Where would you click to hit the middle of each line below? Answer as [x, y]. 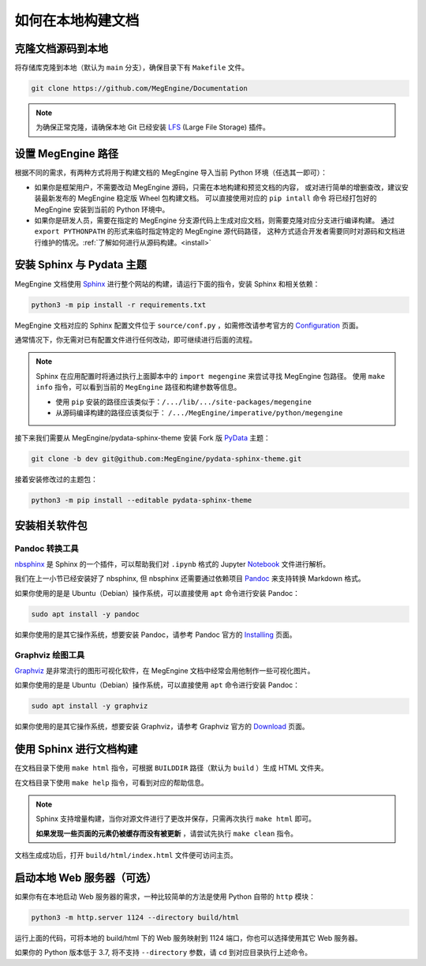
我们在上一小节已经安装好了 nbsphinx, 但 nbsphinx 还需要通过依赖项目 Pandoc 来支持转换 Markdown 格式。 [190, 578]
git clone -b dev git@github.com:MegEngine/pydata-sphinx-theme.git [166, 459]
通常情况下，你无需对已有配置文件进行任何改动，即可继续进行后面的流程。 [135, 339]
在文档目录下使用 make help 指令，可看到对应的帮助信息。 [111, 782]
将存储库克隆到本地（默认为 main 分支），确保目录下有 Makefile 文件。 [131, 68]
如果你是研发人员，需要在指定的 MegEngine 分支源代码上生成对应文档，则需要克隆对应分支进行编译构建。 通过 [215, 220]
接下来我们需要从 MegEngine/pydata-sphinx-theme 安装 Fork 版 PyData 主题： [143, 438]
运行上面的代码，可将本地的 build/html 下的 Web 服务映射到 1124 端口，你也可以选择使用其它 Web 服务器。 [188, 938]
